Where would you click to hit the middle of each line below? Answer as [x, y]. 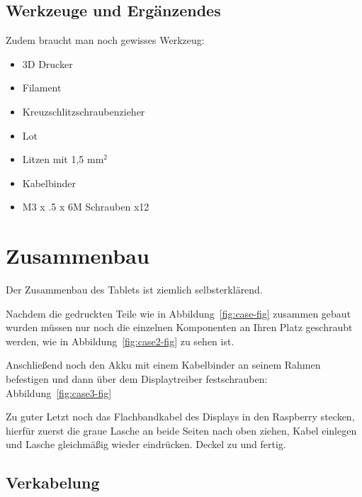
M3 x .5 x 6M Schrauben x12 [86, 207]
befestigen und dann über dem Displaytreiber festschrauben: [137, 379]
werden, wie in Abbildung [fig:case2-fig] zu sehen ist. [120, 341]
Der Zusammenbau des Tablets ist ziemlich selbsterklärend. [134, 290]
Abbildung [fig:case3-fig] [59, 392]
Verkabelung [53, 482]
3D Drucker [47, 63]
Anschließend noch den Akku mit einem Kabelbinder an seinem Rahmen [163, 365]
